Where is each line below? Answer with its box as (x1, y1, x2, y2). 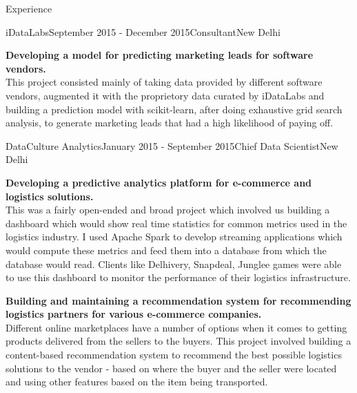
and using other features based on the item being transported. (6, 374, 268, 389)
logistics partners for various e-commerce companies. (6, 307, 262, 321)
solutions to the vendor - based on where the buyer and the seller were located (6, 361, 337, 375)
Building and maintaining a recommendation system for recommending (6, 293, 351, 307)
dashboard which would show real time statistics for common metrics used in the (6, 215, 347, 230)
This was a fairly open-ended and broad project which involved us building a (6, 202, 330, 217)
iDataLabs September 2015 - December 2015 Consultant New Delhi (6, 24, 280, 39)
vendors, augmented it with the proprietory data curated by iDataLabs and (6, 88, 325, 102)
